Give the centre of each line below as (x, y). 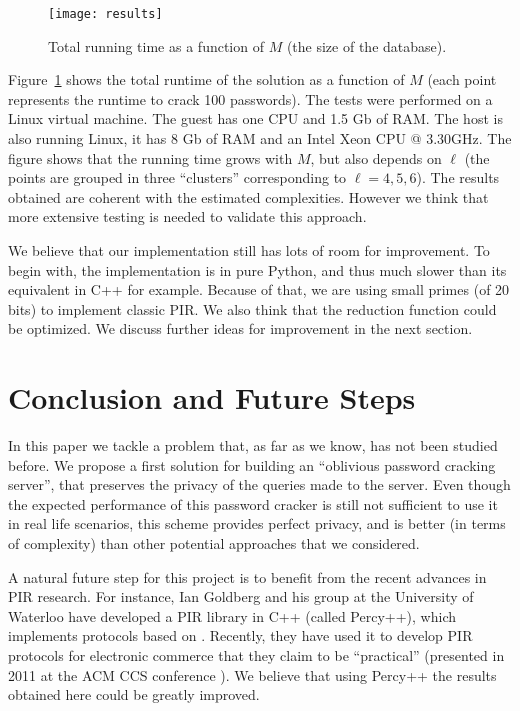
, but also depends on (376, 157)
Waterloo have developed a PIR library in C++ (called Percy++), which (232, 615)
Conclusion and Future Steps (212, 397)
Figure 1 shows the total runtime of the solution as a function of (206, 79)
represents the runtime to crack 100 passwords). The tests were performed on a (250, 98)
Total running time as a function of (156, 45)
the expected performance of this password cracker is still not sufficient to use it (253, 503)
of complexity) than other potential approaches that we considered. (214, 543)
